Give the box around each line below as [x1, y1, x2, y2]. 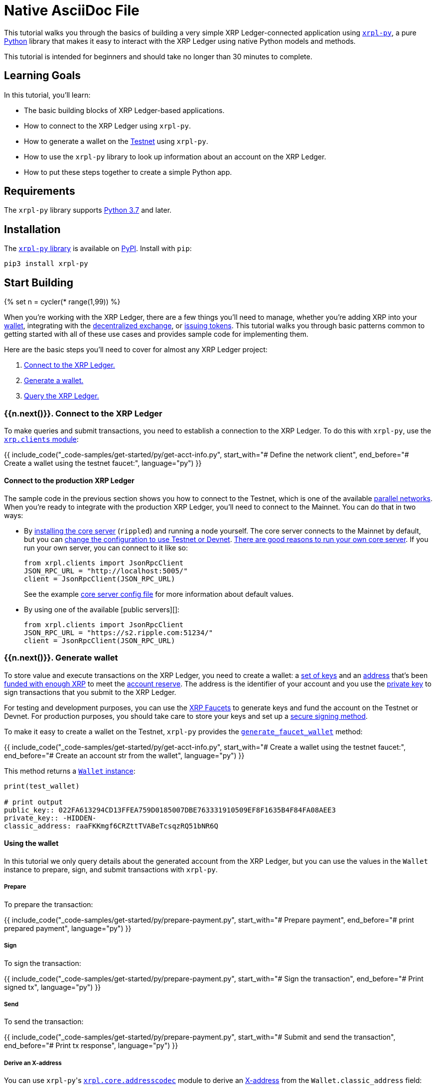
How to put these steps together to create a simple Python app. [24, 167, 232, 176]
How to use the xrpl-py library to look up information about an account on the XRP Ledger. [24, 152, 326, 161]
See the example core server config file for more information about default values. [24, 590, 293, 599]
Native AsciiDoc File [4, 2, 140, 19]
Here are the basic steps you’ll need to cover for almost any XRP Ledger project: [4, 345, 268, 354]
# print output [4, 798, 63, 806]
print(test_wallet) [4, 782, 80, 790]
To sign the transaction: [4, 958, 81, 967]
